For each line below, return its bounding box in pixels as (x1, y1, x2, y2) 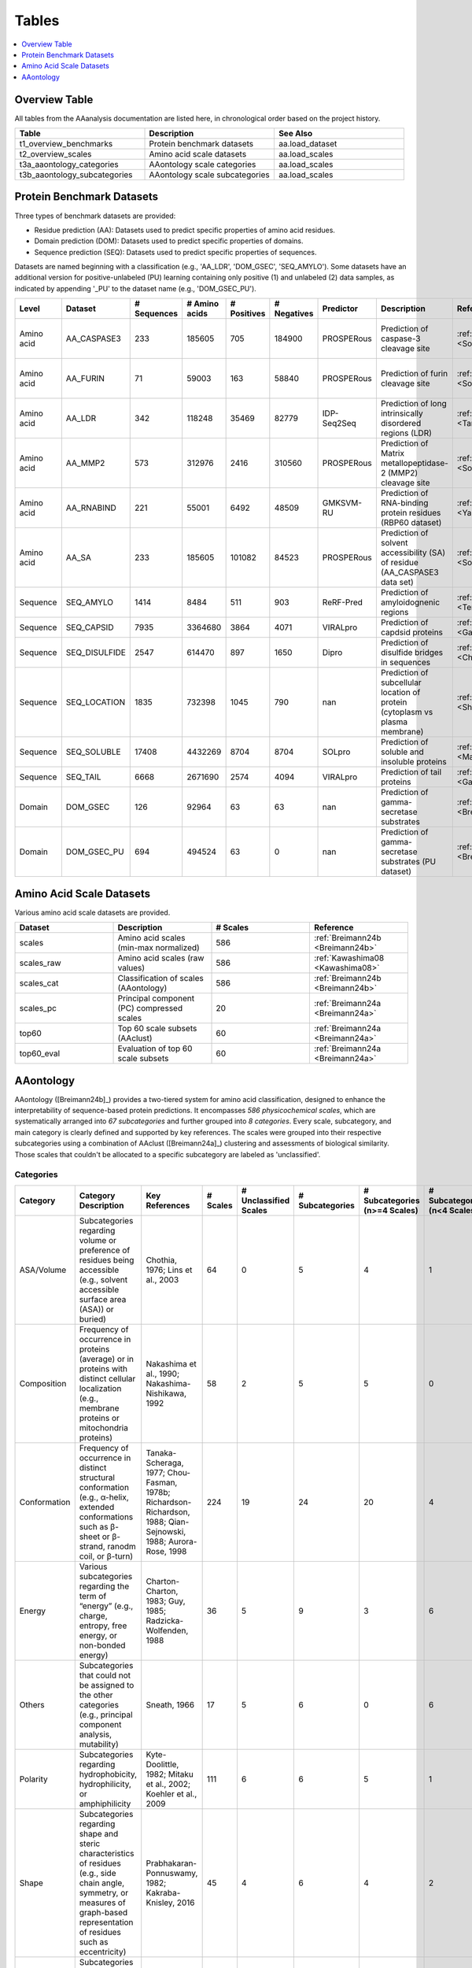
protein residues (380, 508, 441, 519)
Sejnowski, (146, 1526, 186, 1537)
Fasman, (146, 1477, 178, 1488)
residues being (79, 1254, 135, 1265)
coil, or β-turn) (79, 1551, 134, 1562)
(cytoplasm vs (380, 707, 433, 718)
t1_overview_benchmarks (19, 139, 113, 150)
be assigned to (79, 1679, 135, 1690)
